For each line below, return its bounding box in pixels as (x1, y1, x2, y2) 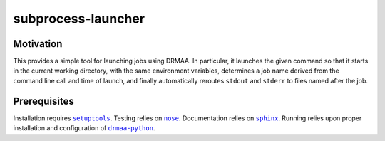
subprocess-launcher (13, 11, 145, 26)
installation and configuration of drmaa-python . (13, 124, 155, 132)
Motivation (13, 38, 63, 50)
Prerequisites (13, 95, 74, 107)
